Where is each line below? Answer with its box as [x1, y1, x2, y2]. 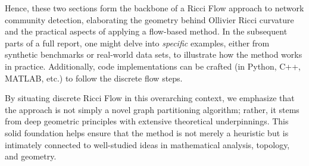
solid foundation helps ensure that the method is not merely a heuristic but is [5, 126, 289, 139]
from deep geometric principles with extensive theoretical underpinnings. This [5, 115, 289, 127]
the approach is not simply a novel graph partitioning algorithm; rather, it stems [5, 103, 299, 115]
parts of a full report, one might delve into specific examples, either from [5, 36, 270, 49]
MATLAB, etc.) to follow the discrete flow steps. [5, 71, 183, 84]
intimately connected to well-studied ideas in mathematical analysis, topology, [5, 138, 290, 151]
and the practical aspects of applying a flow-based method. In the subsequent [5, 25, 288, 37]
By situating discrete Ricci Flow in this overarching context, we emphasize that [5, 92, 295, 104]
